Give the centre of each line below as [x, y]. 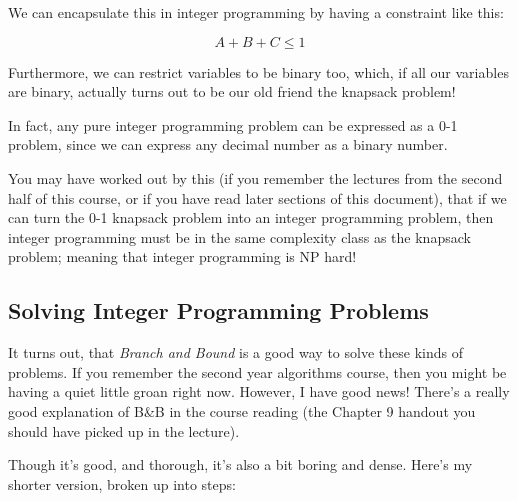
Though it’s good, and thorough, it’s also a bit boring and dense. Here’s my [240, 464]
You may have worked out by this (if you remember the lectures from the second [255, 177]
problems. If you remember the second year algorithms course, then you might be [257, 371]
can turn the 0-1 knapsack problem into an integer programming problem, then [251, 217]
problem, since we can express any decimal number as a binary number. [228, 144]
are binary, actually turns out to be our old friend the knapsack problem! [232, 91]
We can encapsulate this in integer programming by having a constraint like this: [256, 12]
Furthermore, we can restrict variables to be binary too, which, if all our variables [258, 71]
